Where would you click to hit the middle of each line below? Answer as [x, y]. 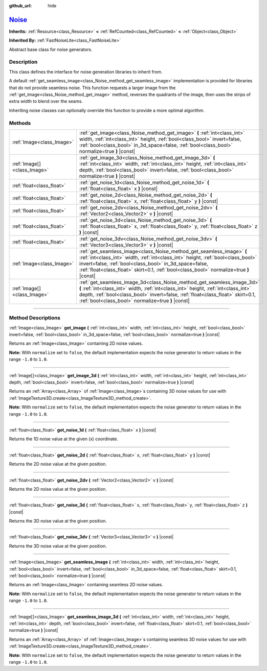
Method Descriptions [35, 318]
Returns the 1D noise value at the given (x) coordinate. [64, 439]
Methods [20, 123]
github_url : [20, 6]
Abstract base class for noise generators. [51, 49]
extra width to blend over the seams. [46, 101]
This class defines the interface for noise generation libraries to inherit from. [86, 72]
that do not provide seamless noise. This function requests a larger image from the [92, 88]
